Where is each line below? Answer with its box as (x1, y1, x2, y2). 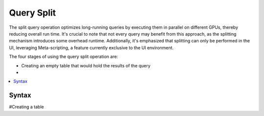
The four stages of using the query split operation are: (9, 54, 118, 59)
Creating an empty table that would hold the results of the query (21, 62, 151, 68)
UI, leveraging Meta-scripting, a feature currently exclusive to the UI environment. (9, 44, 174, 51)
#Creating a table (9, 104, 44, 110)
